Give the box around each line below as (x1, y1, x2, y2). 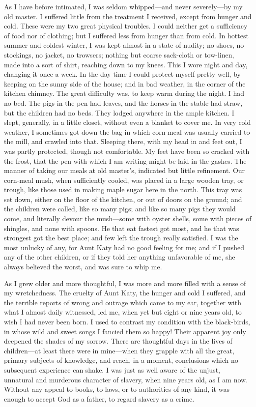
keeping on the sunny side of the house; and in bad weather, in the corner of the (4, 78, 246, 88)
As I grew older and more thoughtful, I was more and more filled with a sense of (4, 278, 246, 288)
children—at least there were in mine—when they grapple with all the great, (4, 345, 234, 355)
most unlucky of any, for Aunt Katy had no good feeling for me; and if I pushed (4, 242, 245, 252)
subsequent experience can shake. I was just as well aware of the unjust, (4, 364, 221, 375)
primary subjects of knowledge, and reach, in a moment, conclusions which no (4, 355, 238, 365)
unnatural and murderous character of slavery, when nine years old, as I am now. (4, 374, 248, 384)
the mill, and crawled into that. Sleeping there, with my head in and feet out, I (4, 136, 242, 146)
